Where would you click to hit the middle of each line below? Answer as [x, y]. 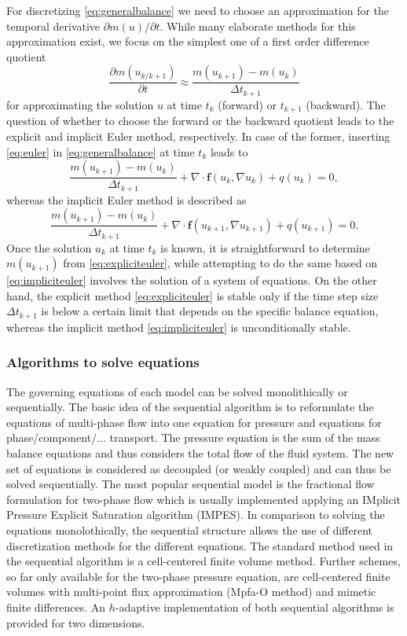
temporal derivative [53, 26]
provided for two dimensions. [76, 622]
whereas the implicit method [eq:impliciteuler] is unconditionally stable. [179, 327]
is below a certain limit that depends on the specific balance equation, [210, 311]
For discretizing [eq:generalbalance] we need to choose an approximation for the [198, 10]
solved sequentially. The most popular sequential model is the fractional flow [191, 484]
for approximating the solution [80, 104]
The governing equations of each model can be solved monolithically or [177, 391]
